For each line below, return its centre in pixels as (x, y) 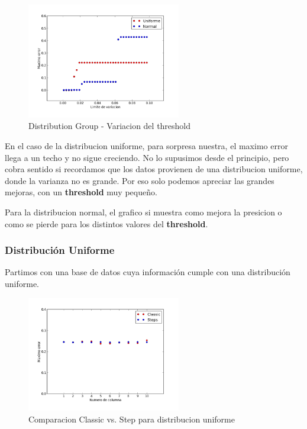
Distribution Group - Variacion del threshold (110, 126)
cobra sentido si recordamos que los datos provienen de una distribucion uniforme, (154, 169)
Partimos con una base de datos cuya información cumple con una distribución (148, 272)
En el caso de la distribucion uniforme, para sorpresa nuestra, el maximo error (146, 145)
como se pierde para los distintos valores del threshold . (106, 223)
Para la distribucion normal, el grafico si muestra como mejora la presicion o (143, 212)
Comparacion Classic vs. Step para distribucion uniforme (132, 419)
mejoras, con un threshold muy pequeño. (81, 192)
